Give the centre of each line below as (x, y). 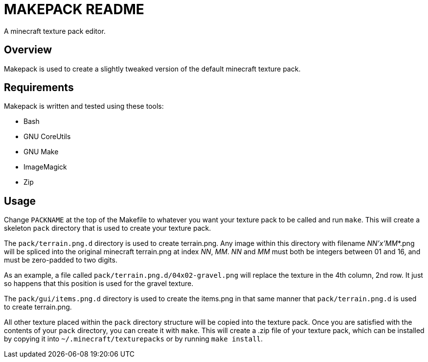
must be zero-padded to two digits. (61, 260)
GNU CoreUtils (47, 137)
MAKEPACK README (74, 9)
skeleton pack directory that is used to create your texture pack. (108, 228)
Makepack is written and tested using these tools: (84, 106)
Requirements (39, 88)
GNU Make (41, 152)
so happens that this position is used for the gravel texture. (99, 284)
